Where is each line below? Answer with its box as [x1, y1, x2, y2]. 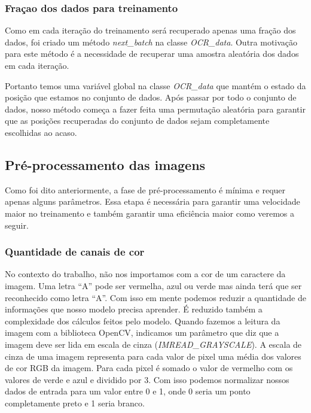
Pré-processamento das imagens [5, 155, 206, 174]
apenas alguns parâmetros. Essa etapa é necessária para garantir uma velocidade [5, 195, 300, 208]
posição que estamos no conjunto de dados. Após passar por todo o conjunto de [5, 91, 297, 104]
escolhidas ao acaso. [5, 126, 77, 138]
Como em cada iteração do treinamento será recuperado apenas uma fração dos [5, 24, 296, 37]
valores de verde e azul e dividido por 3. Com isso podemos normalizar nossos [5, 373, 289, 385]
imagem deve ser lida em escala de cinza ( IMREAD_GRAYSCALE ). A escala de [5, 338, 302, 350]
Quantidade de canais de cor [5, 244, 145, 259]
